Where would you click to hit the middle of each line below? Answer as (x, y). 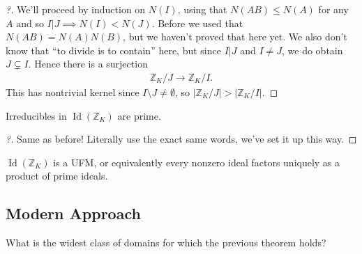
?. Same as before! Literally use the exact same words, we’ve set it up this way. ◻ (181, 139)
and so (30, 23)
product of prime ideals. (57, 176)
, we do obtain (312, 50)
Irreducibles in (36, 115)
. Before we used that (197, 23)
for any (333, 9)
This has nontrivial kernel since (73, 92)
